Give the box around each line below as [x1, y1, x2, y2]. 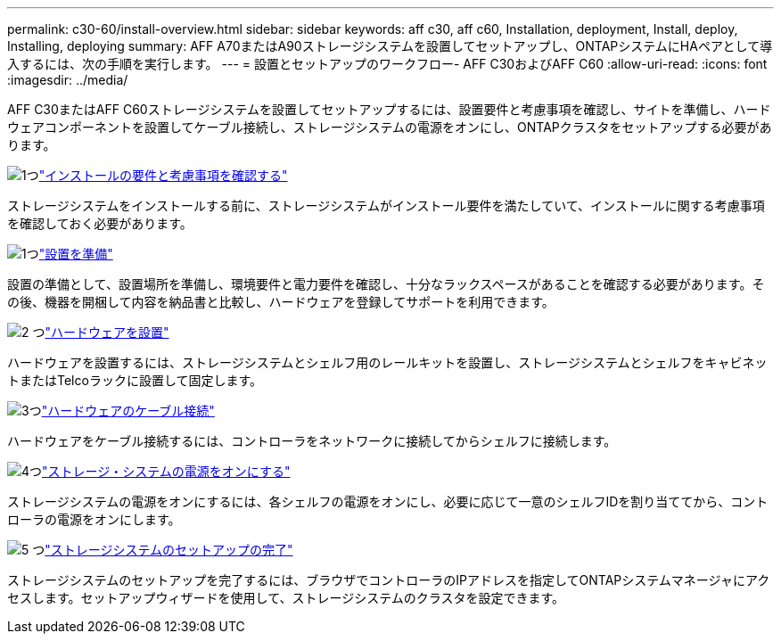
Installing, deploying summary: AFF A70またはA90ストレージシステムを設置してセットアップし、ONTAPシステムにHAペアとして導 [7, 38, 773, 53]
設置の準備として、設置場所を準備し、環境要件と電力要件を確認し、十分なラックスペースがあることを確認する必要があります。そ [7, 276, 765, 292]
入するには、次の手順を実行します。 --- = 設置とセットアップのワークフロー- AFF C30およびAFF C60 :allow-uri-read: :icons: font [7, 56, 768, 71]
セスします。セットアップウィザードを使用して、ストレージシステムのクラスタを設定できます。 [7, 590, 565, 605]
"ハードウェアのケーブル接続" [41, 403, 215, 418]
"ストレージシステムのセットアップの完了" [45, 542, 293, 557]
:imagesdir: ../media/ [7, 72, 128, 87]
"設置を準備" [38, 246, 113, 261]
